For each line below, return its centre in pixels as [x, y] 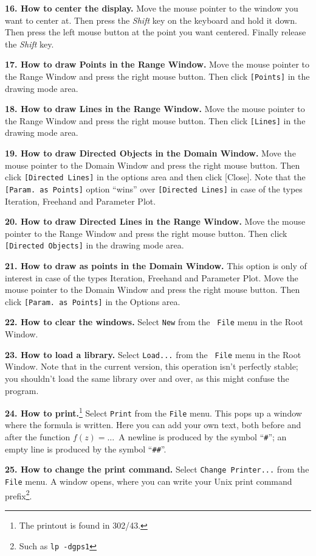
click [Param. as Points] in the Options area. [93, 301]
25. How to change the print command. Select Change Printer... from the [157, 469]
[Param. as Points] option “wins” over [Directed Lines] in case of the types [154, 188]
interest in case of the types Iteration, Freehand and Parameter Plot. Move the [152, 277]
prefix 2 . [19, 494]
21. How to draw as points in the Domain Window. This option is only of [156, 266]
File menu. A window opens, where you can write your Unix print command [149, 481]
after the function [38, 437]
